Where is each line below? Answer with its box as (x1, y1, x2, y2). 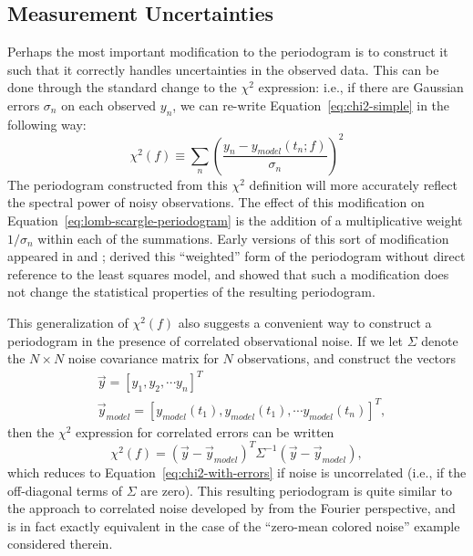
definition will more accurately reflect (249, 174, 458, 194)
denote (421, 330, 458, 350)
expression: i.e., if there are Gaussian (258, 78, 464, 97)
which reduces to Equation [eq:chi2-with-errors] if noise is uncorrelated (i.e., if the (7, 462, 467, 481)
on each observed (61, 95, 157, 114)
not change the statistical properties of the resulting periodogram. (7, 282, 375, 301)
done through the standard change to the (7, 78, 237, 97)
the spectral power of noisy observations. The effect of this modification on (7, 193, 425, 212)
